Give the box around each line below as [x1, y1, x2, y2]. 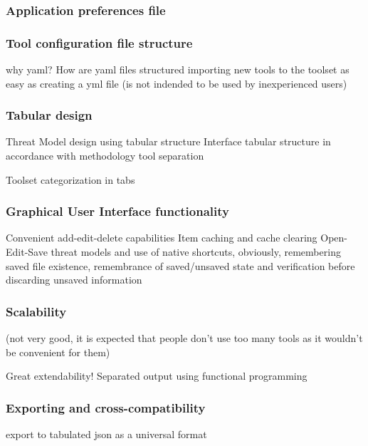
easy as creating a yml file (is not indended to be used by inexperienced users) [6, 76, 347, 90]
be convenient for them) [6, 344, 110, 359]
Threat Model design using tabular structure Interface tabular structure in [6, 134, 331, 149]
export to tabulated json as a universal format [6, 427, 207, 442]
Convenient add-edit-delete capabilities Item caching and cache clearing [6, 230, 317, 245]
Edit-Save [6, 244, 48, 259]
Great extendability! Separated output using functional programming [6, 368, 307, 383]
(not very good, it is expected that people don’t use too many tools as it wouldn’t [6, 331, 363, 346]
